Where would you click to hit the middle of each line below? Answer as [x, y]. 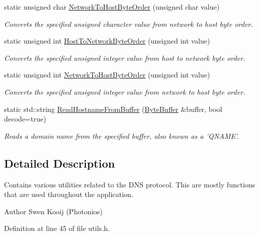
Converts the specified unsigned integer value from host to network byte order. [125, 57]
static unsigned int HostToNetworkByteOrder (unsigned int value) [107, 41]
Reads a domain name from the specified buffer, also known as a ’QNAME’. [122, 135]
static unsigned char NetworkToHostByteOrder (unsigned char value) [112, 7]
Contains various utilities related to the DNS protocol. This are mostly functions [130, 184]
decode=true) [25, 119]
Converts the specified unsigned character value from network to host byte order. [129, 24]
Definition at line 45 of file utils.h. [57, 228]
